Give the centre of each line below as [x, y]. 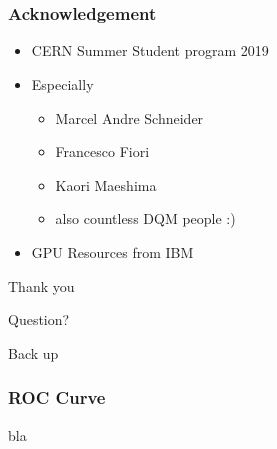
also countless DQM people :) [145, 218]
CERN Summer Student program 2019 [150, 50]
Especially [62, 84]
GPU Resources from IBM [112, 252]
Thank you [41, 285]
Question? [39, 319]
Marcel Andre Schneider [129, 117]
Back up [33, 352]
